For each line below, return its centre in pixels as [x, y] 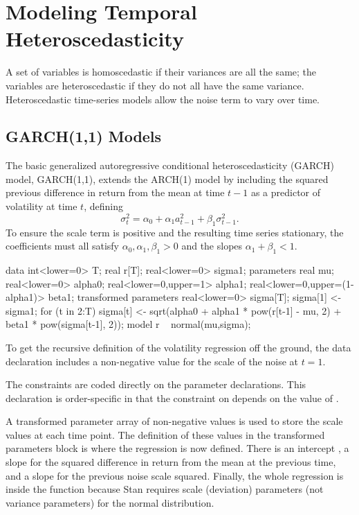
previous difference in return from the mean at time [115, 192]
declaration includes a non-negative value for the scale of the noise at [152, 361]
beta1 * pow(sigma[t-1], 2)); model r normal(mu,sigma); [128, 324]
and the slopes [212, 246]
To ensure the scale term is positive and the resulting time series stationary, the [175, 232]
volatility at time [42, 206]
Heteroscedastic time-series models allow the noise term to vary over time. [163, 99]
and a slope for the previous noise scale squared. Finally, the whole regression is [175, 475]
